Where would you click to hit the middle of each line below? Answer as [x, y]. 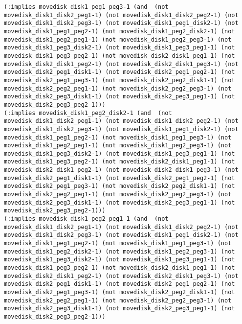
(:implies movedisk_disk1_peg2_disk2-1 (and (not [88, 113]
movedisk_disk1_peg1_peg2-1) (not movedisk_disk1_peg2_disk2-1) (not [120, 31]
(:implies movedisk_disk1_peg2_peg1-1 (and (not [86, 219]
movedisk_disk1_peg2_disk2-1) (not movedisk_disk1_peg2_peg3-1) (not [120, 251]
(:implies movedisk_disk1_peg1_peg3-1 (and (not [86, 7]
